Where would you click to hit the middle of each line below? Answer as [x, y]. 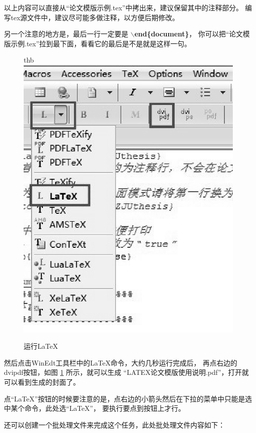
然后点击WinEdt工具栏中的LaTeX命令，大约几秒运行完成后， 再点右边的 [121, 362]
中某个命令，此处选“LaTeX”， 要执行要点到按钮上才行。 [95, 408]
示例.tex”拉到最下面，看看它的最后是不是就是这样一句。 [101, 43]
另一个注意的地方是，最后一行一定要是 [66, 34]
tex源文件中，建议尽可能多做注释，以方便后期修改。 [95, 17]
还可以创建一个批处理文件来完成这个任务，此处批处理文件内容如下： [114, 424]
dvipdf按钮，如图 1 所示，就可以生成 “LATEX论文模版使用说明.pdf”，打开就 [127, 372]
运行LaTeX [41, 346]
